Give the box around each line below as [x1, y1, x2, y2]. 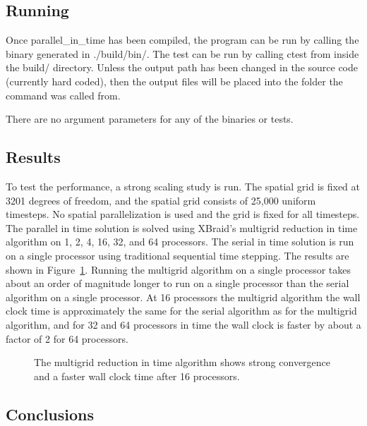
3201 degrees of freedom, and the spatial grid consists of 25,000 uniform [6, 193, 316, 207]
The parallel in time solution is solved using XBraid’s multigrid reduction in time [6, 220, 358, 235]
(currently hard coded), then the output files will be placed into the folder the [6, 73, 343, 88]
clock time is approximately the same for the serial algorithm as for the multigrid [6, 303, 357, 318]
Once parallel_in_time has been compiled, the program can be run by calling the [6, 32, 359, 47]
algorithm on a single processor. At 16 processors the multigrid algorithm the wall [6, 289, 361, 304]
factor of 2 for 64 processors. [6, 331, 128, 346]
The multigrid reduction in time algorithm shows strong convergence [34, 355, 331, 370]
